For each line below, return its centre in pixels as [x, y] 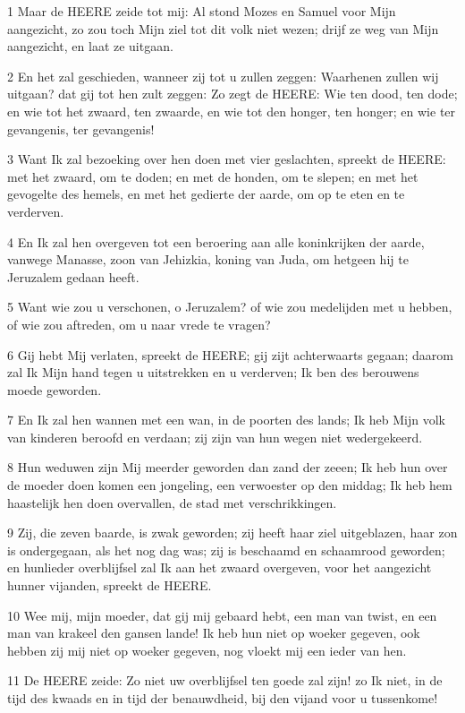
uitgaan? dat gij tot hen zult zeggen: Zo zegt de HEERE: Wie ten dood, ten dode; [232, 94]
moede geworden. [55, 389]
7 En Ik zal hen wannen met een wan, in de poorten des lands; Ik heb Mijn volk [226, 420]
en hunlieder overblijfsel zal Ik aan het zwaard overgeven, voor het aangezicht [220, 567]
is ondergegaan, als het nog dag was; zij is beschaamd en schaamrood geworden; [226, 550]
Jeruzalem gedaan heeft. [73, 276]
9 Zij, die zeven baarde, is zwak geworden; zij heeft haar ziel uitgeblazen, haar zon [232, 533]
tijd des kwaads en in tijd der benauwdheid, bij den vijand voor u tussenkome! [223, 698]
